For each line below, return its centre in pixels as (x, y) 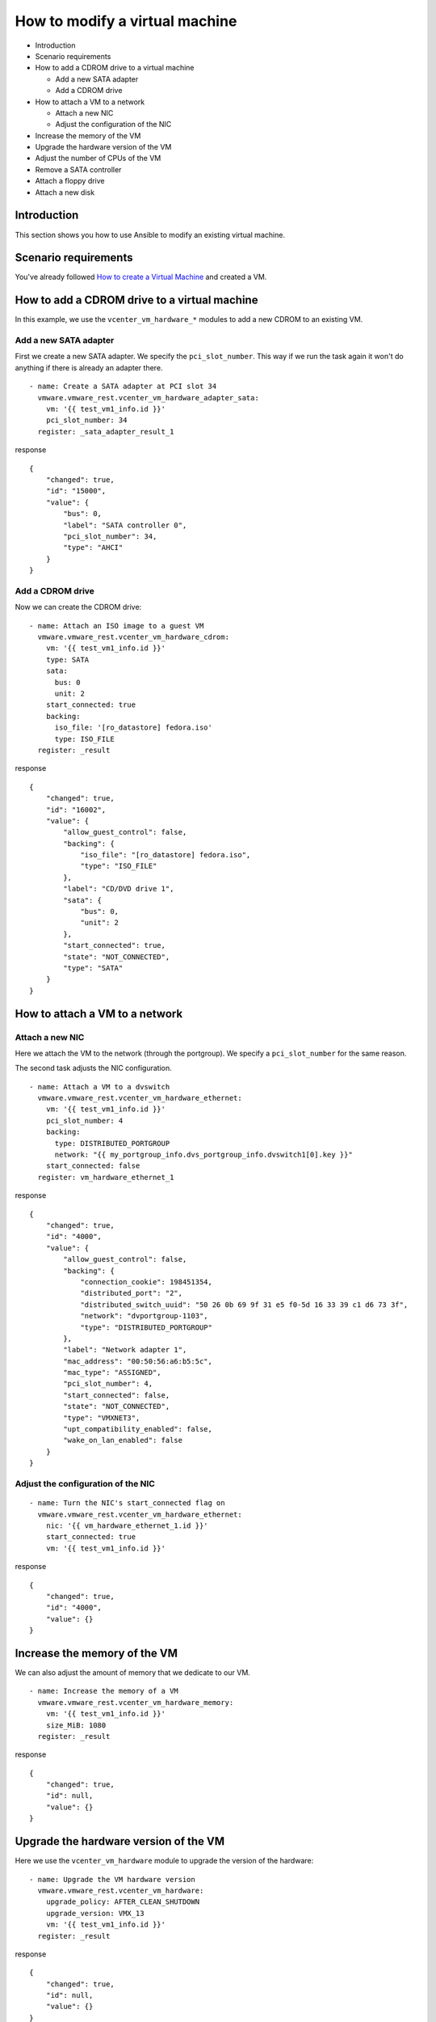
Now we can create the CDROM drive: (78, 607)
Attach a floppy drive (70, 181)
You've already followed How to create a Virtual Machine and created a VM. (141, 277)
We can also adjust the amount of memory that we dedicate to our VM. (132, 1672)
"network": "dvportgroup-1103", (145, 1316)
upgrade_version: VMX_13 (95, 1913)
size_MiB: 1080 (76, 1725)
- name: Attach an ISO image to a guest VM (117, 626)
